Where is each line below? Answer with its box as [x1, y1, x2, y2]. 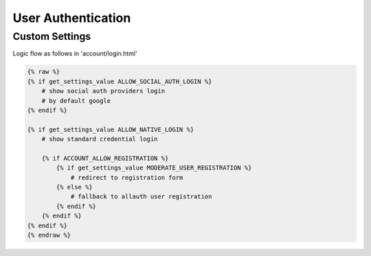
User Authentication [12, 10, 131, 25]
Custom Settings [12, 30, 91, 43]
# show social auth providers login [41, 87, 165, 95]
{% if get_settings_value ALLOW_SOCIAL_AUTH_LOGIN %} [27, 78, 212, 85]
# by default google [41, 97, 111, 104]
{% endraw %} [27, 231, 71, 240]
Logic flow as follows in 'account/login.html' [12, 49, 137, 58]
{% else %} [56, 183, 93, 191]
